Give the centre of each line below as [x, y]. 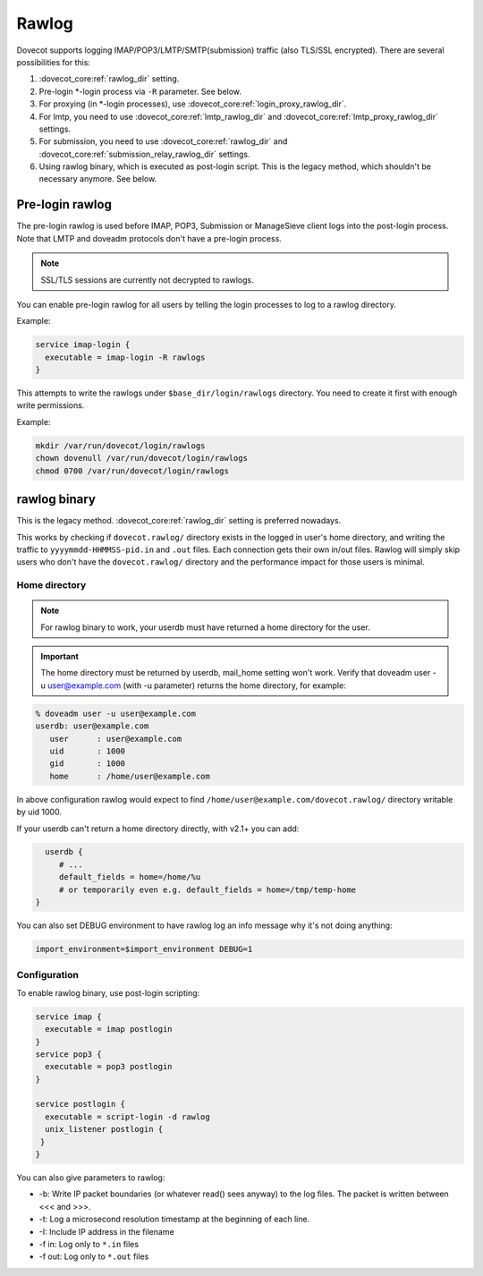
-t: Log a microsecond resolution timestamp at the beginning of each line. [174, 1219]
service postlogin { [80, 1104]
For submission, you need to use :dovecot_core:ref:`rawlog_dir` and [163, 141]
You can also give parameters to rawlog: [91, 1178]
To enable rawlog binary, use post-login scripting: [108, 992]
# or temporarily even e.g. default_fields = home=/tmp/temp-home [208, 889]
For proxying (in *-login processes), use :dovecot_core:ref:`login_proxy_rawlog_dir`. [193, 104]
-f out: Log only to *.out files [94, 1256]
